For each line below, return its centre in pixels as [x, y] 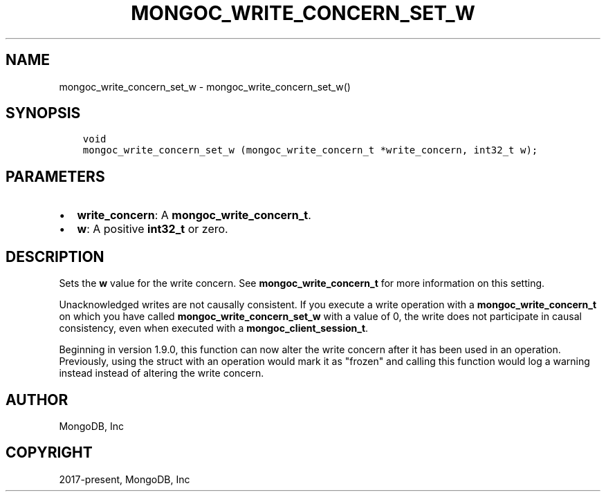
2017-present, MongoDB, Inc [125, 479]
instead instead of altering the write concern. [162, 373]
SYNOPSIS [43, 113]
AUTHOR [37, 400]
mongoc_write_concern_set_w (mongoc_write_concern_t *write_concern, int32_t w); [310, 150]
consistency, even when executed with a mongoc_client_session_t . [214, 328]
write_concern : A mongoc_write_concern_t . [194, 215]
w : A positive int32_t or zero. [153, 229]
